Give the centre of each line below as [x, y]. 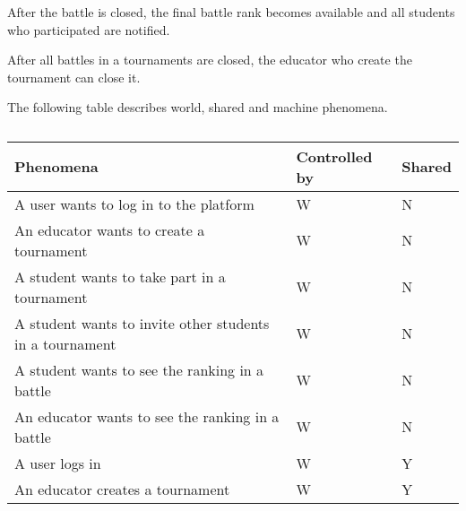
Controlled [334, 156]
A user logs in [58, 463]
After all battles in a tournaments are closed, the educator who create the [210, 60]
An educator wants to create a [110, 230]
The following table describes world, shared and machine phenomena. [198, 107]
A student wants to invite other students [142, 323]
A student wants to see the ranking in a [139, 369]
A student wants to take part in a [120, 276]
